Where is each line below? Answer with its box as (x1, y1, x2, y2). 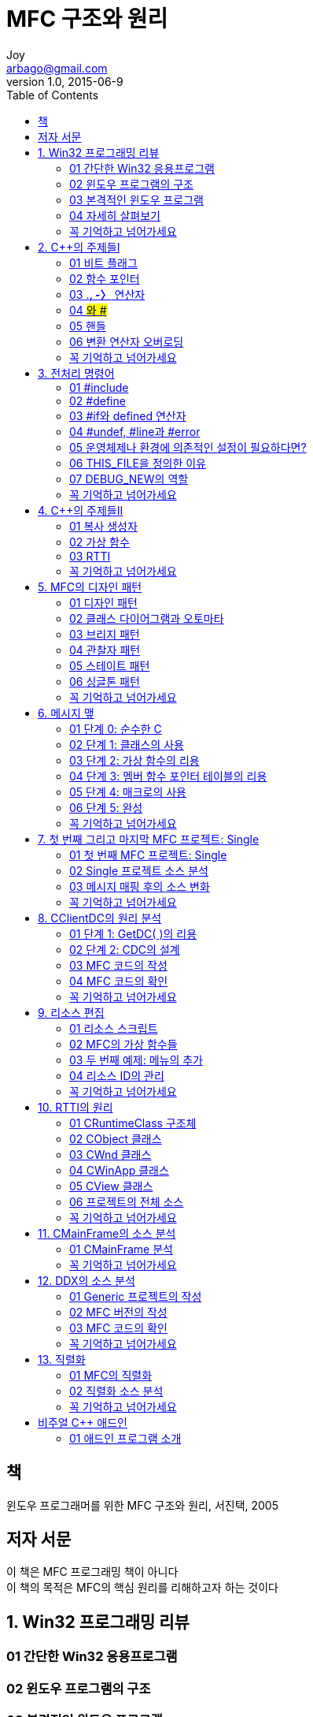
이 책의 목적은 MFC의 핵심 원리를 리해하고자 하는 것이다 (6, 1581, 278, 1595)
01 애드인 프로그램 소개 (69, 1431, 182, 1445)
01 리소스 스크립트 (69, 1021, 158, 1035)
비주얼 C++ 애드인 (38, 1415, 127, 1429)
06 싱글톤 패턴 (69, 674, 140, 688)
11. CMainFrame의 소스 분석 (38, 1226, 176, 1240)
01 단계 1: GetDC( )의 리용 (69, 926, 197, 940)
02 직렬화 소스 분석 (69, 1384, 164, 1398)
